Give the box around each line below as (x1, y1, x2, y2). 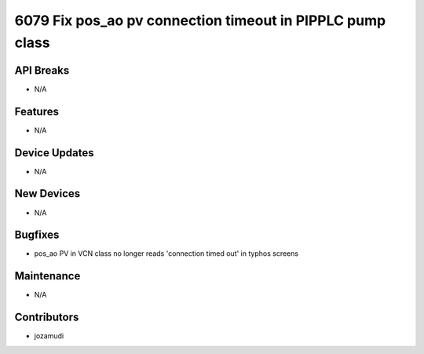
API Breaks (14, 64, 70, 77)
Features (14, 104, 59, 118)
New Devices (14, 187, 81, 200)
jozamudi (34, 331, 64, 341)
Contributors (14, 311, 79, 324)
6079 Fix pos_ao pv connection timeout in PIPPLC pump (14, 12, 386, 29)
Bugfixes (14, 228, 60, 242)
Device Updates (14, 146, 94, 159)
